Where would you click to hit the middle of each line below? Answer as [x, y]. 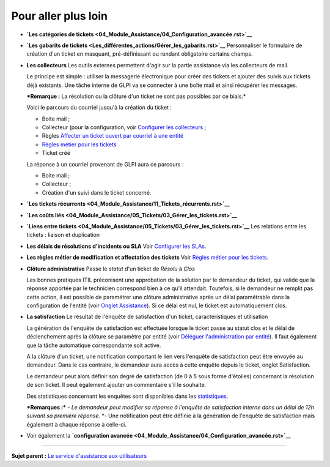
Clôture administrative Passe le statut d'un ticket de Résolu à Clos [111, 269]
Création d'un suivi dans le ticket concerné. [97, 192]
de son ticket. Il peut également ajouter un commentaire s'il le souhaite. [116, 385]
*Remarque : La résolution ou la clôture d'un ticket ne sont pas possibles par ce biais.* [136, 96]
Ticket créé [56, 153]
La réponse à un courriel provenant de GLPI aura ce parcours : [105, 164]
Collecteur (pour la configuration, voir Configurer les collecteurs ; [124, 127]
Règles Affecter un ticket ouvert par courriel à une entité [113, 136]
